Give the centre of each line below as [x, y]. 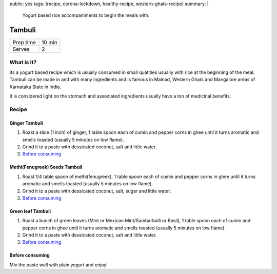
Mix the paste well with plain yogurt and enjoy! [58, 265]
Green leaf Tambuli [30, 211]
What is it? [23, 62]
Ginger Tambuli [26, 123]
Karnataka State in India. [35, 87]
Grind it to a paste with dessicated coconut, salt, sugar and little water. [97, 191]
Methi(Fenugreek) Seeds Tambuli [46, 167]
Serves [21, 49]
